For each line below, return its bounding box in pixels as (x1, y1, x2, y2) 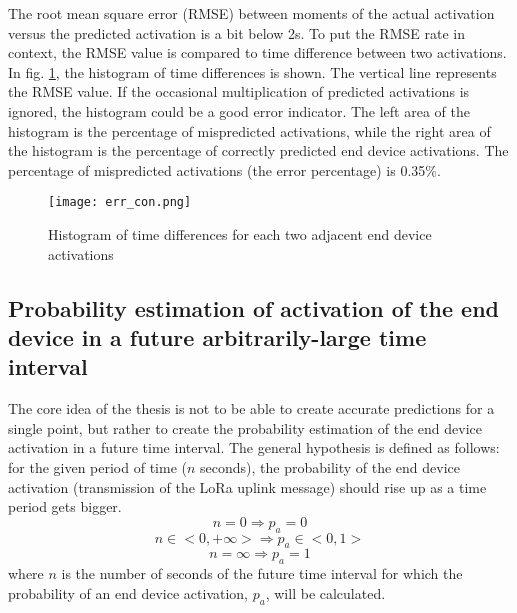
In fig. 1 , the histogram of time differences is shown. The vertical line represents (8, 61, 497, 82)
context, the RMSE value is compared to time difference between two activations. (8, 42, 507, 63)
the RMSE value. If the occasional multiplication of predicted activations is (8, 81, 470, 102)
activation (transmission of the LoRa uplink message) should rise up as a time (8, 476, 487, 497)
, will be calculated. (265, 582, 386, 603)
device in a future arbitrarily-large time (8, 321, 427, 352)
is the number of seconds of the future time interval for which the (61, 563, 463, 584)
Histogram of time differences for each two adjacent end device (48, 224, 432, 244)
